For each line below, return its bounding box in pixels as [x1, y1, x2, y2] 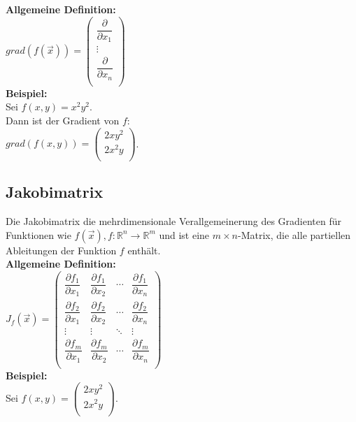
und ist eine [159, 227, 210, 242]
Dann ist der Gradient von [6, 113, 120, 127]
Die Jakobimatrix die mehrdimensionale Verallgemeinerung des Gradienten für [6, 214, 342, 228]
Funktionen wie [6, 227, 71, 242]
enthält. [127, 242, 161, 257]
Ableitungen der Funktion [6, 242, 117, 257]
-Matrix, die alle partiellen [238, 227, 351, 242]
